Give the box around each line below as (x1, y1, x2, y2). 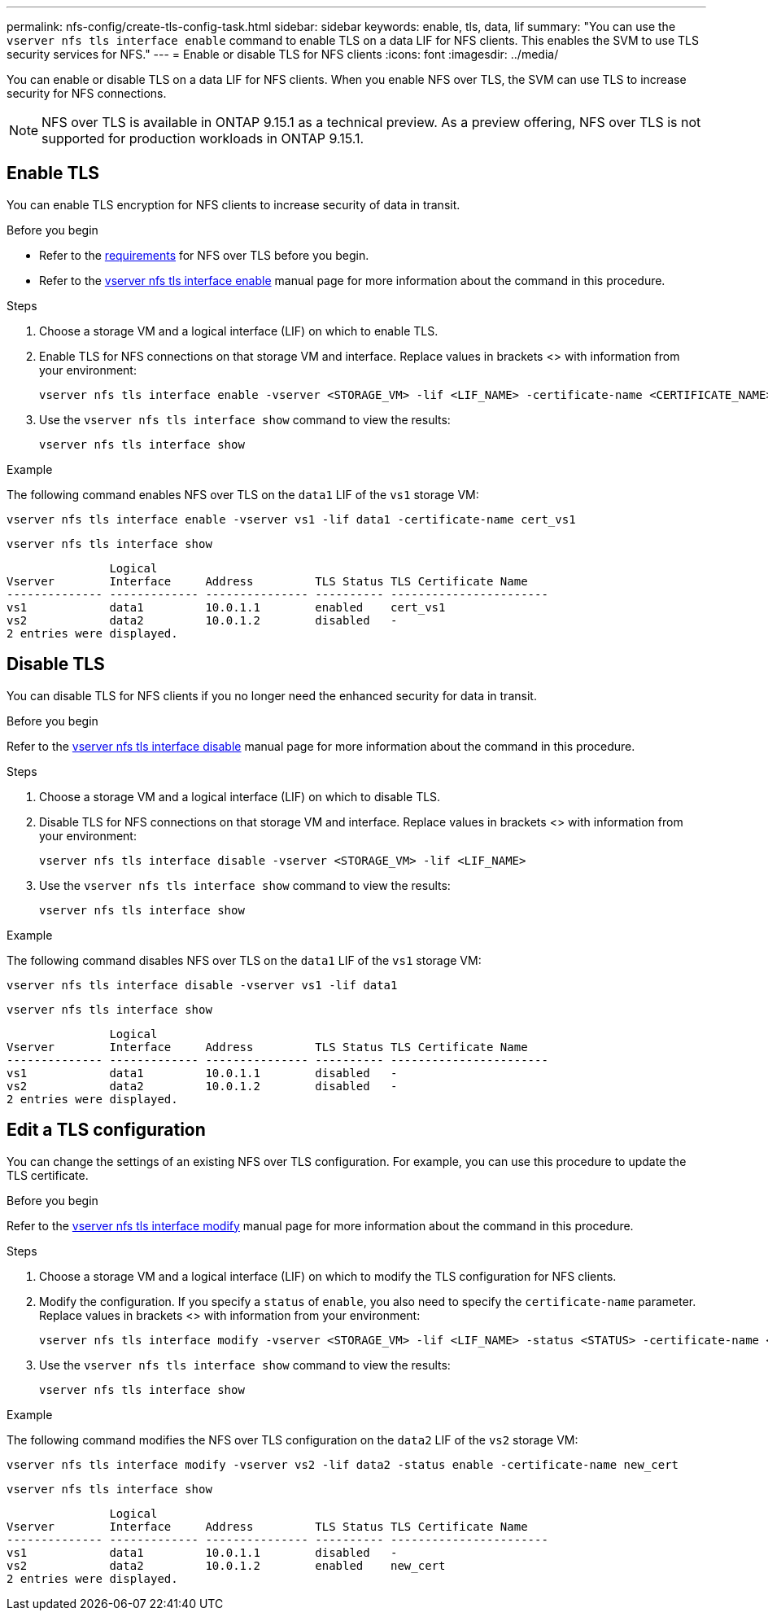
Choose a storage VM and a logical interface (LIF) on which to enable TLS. (39, 323, 439, 338)
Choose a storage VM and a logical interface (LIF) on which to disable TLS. (39, 789, 441, 804)
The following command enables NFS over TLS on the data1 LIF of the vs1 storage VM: (7, 487, 479, 502)
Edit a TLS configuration (7, 1120, 206, 1141)
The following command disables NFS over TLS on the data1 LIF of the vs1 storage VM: (7, 953, 482, 967)
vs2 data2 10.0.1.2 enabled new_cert (7, 1558, 446, 1572)
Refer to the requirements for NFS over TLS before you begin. (39, 248, 369, 262)
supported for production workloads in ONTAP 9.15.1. (41, 130, 364, 147)
